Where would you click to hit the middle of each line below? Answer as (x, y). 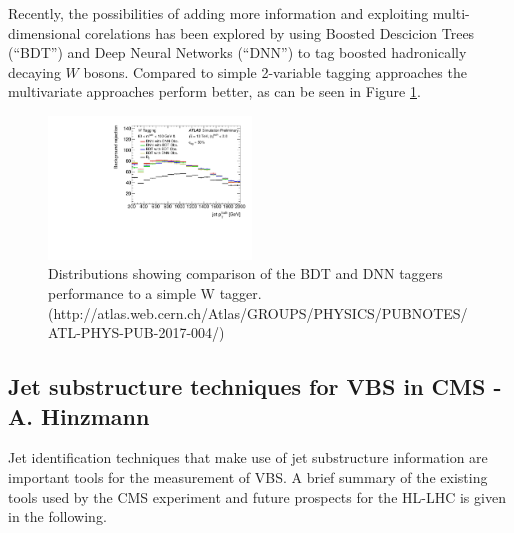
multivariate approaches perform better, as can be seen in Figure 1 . (214, 91)
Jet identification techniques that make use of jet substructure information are (248, 457)
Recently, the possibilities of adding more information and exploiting (218, 13)
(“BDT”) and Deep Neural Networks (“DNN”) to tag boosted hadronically (237, 52)
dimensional (44, 32)
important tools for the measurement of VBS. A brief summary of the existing (248, 476)
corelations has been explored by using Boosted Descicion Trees (280, 32)
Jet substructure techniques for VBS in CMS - (255, 386)
